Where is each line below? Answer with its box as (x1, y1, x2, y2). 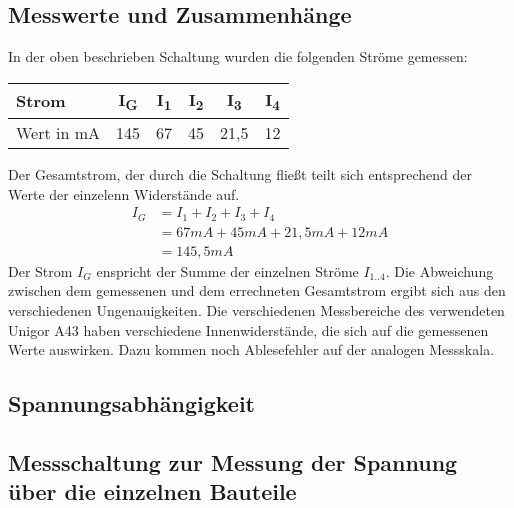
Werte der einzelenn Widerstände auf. (8, 183, 240, 204)
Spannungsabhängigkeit (8, 388, 256, 419)
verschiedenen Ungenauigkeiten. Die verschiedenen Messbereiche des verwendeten (8, 299, 505, 320)
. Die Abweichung (385, 260, 494, 281)
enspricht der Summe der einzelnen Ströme (96, 260, 359, 281)
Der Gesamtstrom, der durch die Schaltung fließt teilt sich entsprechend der (8, 163, 472, 184)
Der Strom (8, 260, 73, 281)
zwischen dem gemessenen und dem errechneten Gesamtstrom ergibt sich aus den (8, 280, 506, 301)
